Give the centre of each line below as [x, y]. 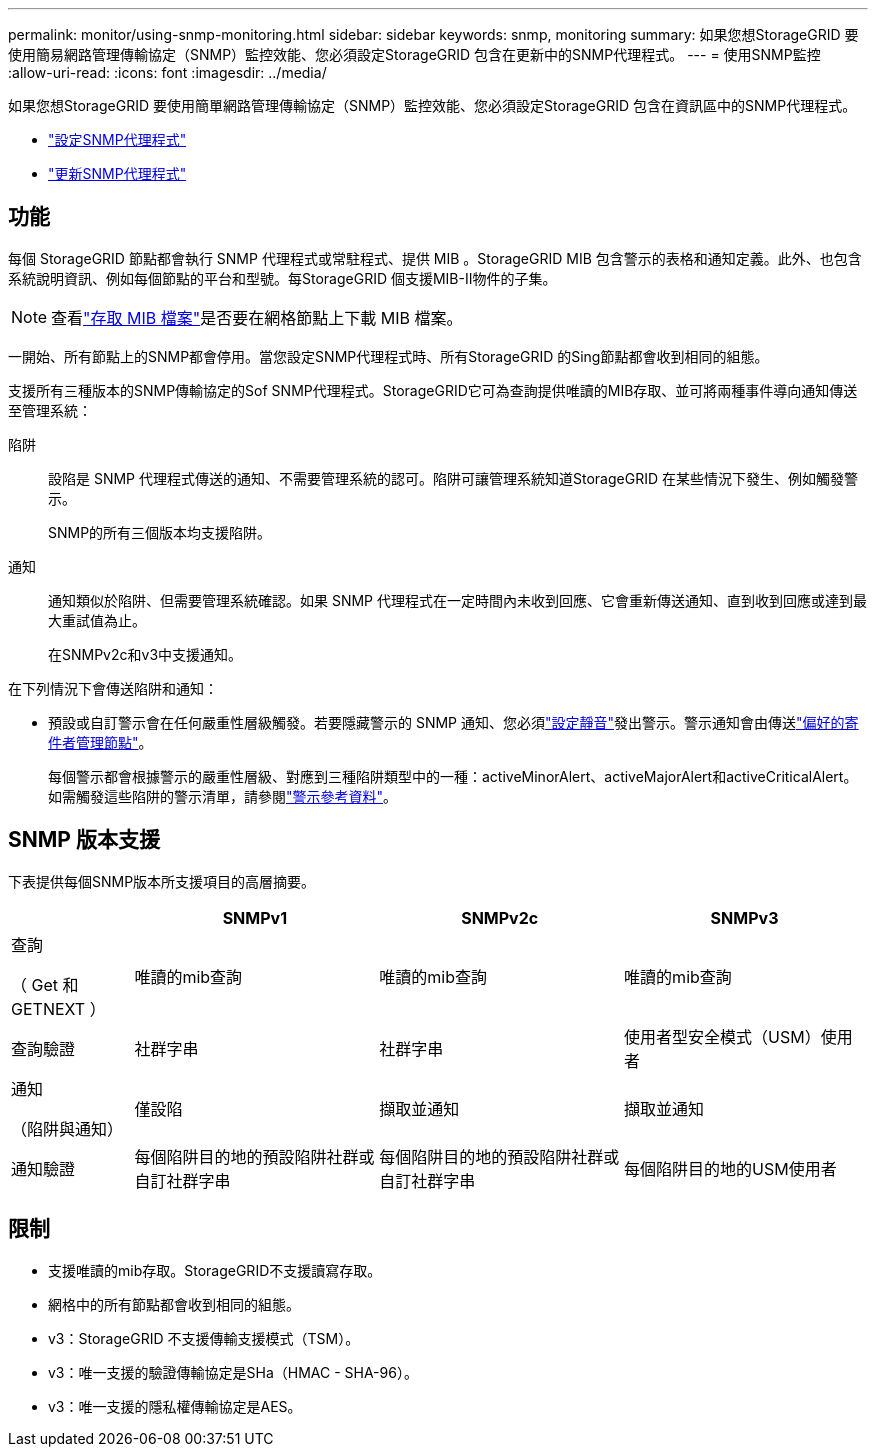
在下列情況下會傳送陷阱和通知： [113, 688]
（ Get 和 [45, 984]
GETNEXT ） [58, 1008]
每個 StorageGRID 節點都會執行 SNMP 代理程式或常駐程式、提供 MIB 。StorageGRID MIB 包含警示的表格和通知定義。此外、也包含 [435, 258]
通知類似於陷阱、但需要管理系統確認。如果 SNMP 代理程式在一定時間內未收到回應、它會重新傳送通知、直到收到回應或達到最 [457, 600]
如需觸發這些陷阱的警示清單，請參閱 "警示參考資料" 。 [223, 796]
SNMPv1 [255, 917]
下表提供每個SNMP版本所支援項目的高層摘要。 [162, 881]
